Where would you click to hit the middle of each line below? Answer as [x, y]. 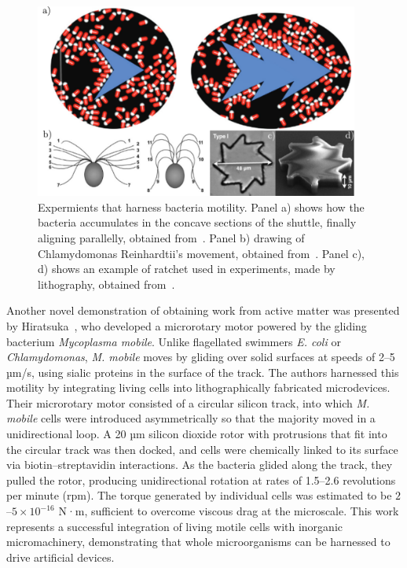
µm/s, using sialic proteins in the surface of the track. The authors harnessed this [203, 372]
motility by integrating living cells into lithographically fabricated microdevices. [198, 387]
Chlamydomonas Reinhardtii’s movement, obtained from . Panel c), [201, 253]
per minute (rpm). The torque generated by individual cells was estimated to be [199, 495]
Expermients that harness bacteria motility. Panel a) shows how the [201, 207]
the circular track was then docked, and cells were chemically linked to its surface [202, 449]
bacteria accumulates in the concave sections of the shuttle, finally [197, 222]
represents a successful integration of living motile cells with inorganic [174, 526]
